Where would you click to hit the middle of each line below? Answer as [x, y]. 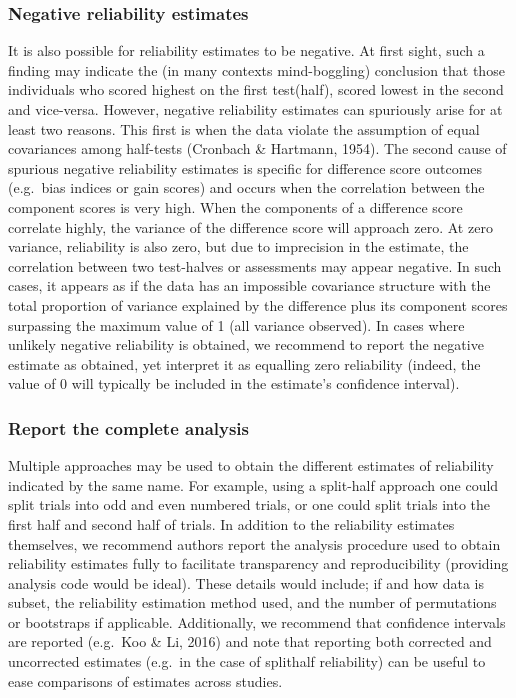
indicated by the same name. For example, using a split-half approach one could [253, 484]
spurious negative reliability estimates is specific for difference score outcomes [245, 167]
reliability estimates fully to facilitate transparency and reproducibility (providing [258, 563]
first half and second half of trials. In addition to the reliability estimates [231, 523]
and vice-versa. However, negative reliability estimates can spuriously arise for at [255, 109]
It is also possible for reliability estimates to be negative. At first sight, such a [246, 50]
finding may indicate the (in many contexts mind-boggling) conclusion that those [256, 69]
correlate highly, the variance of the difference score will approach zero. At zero [250, 226]
